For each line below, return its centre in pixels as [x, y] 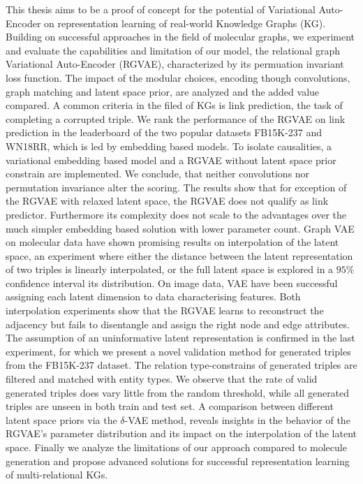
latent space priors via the [61, 419]
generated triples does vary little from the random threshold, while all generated [178, 392]
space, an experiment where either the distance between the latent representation [179, 255]
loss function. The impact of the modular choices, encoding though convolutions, [178, 77]
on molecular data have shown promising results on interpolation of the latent [172, 242]
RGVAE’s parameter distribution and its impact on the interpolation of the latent [181, 433]
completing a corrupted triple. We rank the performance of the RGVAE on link [176, 118]
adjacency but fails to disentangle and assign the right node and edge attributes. [178, 324]
